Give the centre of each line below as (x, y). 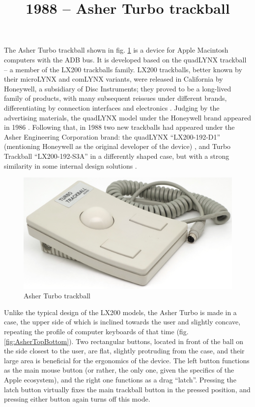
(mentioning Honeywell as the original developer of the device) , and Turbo (117, 146)
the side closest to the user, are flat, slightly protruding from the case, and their (124, 351)
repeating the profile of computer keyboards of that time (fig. (96, 331)
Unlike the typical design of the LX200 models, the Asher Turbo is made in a (120, 312)
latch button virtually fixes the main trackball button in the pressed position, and (127, 389)
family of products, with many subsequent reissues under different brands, (115, 98)
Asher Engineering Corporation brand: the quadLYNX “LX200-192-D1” (112, 136)
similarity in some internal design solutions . (71, 165)
